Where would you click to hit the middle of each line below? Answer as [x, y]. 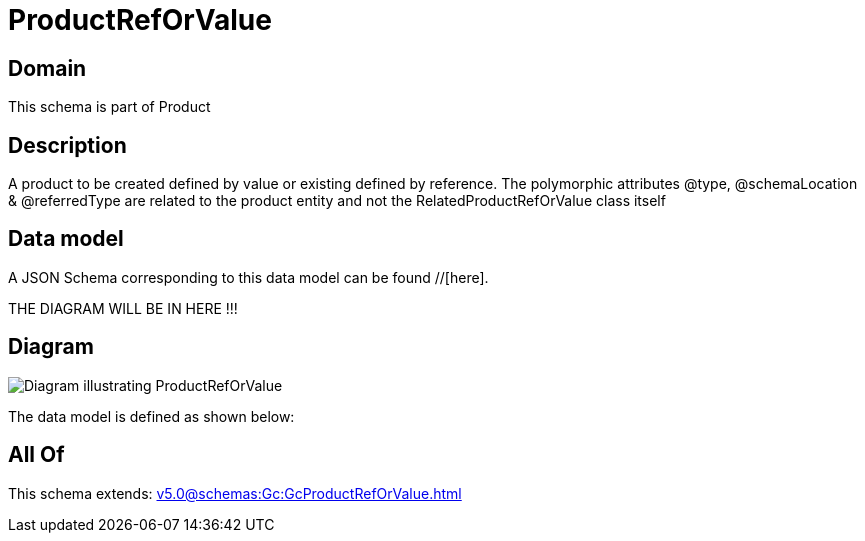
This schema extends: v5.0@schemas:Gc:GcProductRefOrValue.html [235, 493]
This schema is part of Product [109, 107]
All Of [36, 455]
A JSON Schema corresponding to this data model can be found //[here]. [248, 277]
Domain [47, 68]
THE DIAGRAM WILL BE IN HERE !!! [123, 308]
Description [67, 145]
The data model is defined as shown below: [151, 416]
